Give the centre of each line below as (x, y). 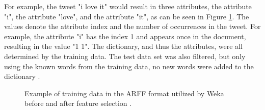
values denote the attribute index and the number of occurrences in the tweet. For (132, 26)
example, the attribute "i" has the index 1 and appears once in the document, (125, 36)
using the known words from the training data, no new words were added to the (129, 66)
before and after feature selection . (78, 103)
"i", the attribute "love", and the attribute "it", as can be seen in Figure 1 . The (127, 16)
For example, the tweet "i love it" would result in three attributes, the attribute (128, 6)
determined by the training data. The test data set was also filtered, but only (125, 56)
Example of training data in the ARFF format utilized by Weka (124, 93)
